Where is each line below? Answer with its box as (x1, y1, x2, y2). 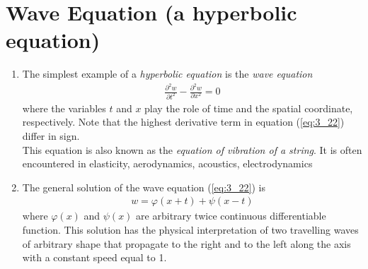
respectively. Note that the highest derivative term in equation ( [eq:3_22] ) (22, 114, 345, 129)
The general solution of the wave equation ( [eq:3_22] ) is (22, 179, 266, 194)
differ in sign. (22, 128, 80, 143)
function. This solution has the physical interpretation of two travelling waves (22, 222, 359, 237)
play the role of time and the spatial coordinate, (144, 100, 353, 115)
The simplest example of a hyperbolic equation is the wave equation (22, 66, 313, 81)
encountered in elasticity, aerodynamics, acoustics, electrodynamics (22, 156, 313, 171)
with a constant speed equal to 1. (22, 250, 167, 265)
